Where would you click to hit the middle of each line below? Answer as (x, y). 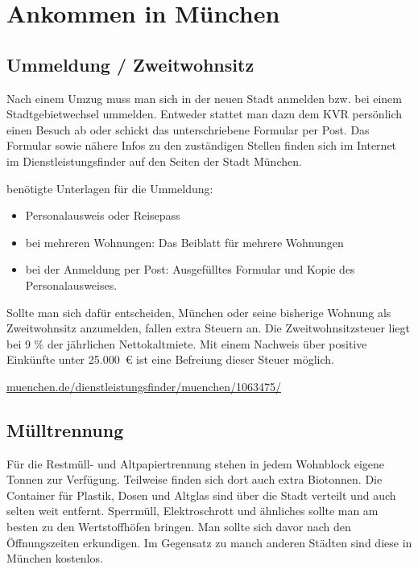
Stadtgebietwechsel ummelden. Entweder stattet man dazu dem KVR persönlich (205, 114)
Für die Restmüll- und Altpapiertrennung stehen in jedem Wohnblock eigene (196, 463)
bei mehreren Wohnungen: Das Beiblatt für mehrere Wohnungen (184, 242)
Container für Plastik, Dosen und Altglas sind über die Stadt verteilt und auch (201, 495)
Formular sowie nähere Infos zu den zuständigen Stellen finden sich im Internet (202, 145)
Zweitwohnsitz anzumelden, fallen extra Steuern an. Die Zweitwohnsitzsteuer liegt (209, 328)
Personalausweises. (71, 284)
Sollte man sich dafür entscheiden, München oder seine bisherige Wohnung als (199, 312)
